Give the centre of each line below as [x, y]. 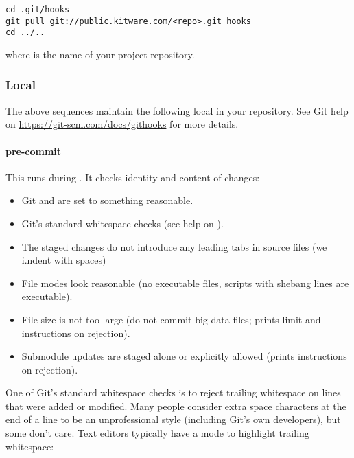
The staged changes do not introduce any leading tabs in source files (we [174, 246]
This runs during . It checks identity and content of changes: [133, 177]
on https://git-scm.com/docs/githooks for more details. [122, 124]
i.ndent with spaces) [64, 260]
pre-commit [34, 151]
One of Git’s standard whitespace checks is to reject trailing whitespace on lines [173, 392]
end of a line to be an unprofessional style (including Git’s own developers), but [173, 419]
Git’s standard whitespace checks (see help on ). [122, 223]
